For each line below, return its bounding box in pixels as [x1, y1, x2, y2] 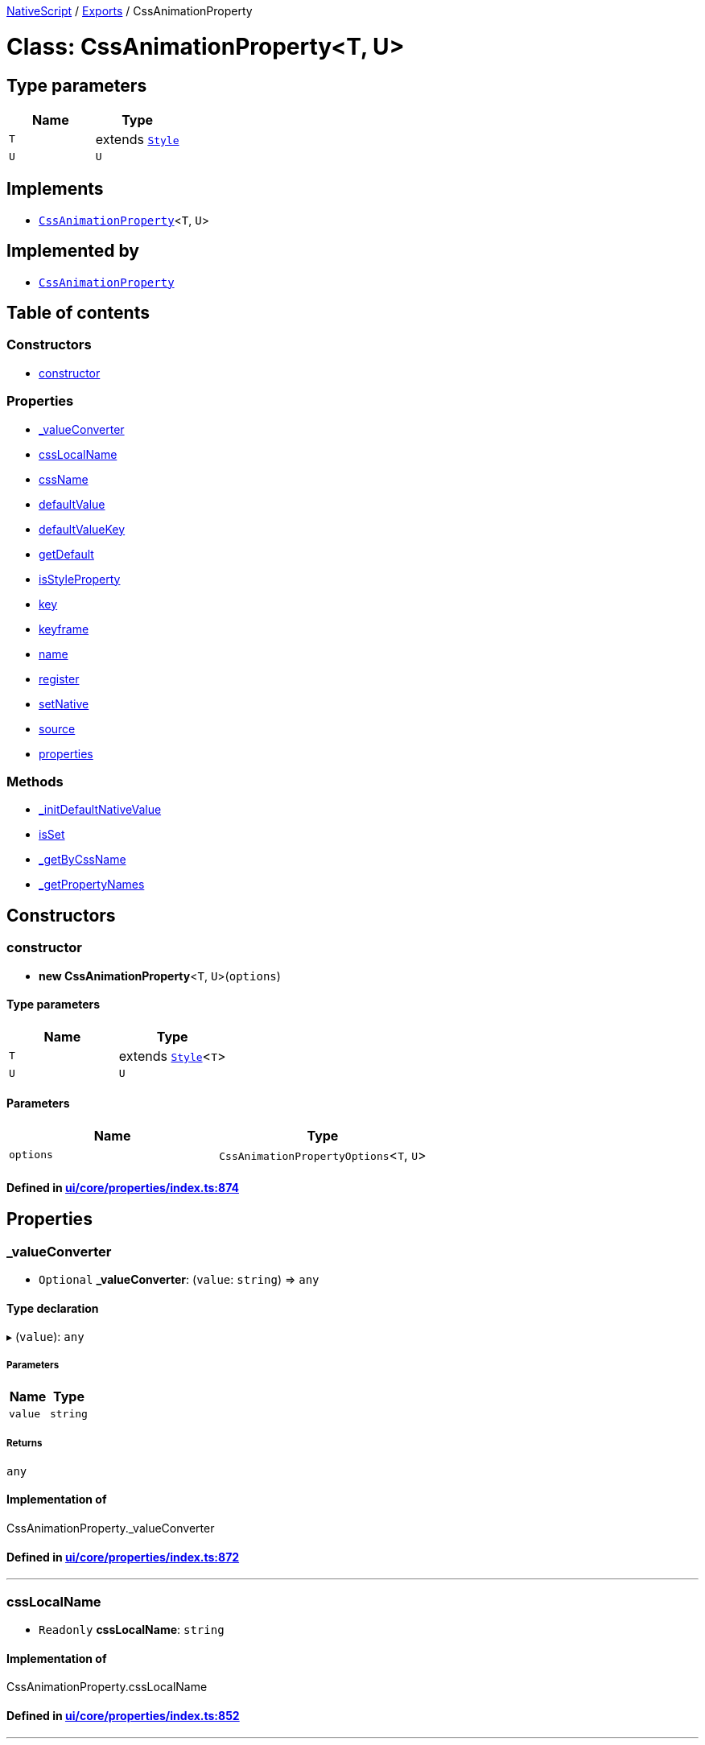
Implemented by [6, 241, 139, 262]
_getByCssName [39, 852, 126, 867]
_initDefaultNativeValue [39, 802, 162, 817]
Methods [6, 773, 64, 790]
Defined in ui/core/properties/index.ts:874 [6, 1180, 239, 1194]
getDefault [39, 547, 94, 561]
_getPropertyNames [39, 877, 145, 892]
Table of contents [6, 303, 150, 324]
